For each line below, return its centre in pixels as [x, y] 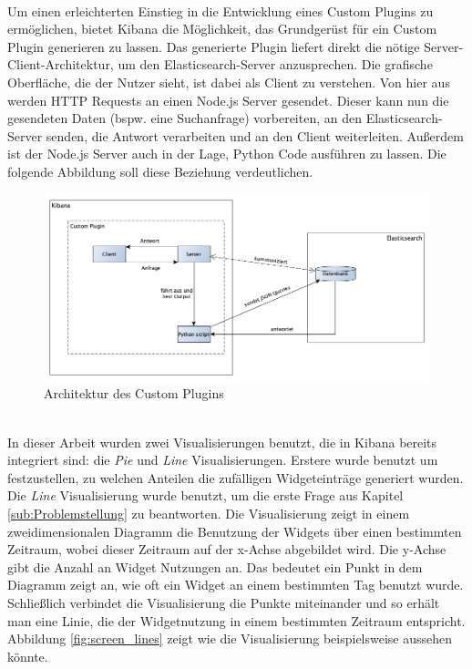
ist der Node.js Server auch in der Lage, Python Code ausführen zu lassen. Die [227, 154]
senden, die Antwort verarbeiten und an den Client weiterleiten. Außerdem [255, 135]
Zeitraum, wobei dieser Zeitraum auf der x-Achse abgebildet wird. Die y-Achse [227, 549]
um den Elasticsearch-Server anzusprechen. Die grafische [275, 64]
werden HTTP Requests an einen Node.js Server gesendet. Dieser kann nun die [228, 100]
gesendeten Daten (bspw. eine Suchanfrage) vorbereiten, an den [185, 118]
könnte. [28, 656]
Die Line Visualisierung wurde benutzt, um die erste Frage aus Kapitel [205, 495]
